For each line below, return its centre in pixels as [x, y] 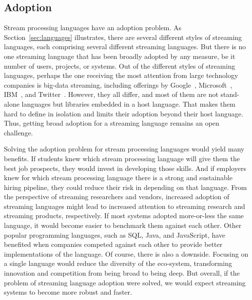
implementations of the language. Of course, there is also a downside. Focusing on [126, 253]
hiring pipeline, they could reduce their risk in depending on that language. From [126, 187]
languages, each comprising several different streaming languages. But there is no [125, 47]
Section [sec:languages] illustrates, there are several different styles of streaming [123, 37]
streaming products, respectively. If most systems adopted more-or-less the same [124, 216]
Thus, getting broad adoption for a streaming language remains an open [112, 123]
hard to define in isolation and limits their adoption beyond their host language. [124, 113]
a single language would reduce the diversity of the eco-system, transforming [118, 263]
